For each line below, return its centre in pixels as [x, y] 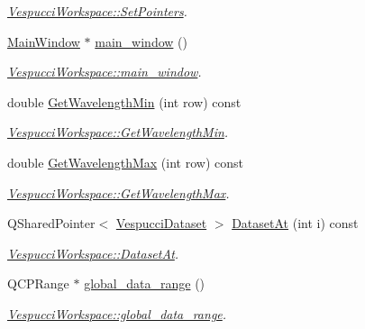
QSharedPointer [51, 223]
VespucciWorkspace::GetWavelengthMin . [118, 132]
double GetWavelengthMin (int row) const [124, 101]
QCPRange [38, 283]
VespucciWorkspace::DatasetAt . [93, 253]
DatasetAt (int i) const [295, 223]
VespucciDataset [161, 223]
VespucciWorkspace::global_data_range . [117, 313]
